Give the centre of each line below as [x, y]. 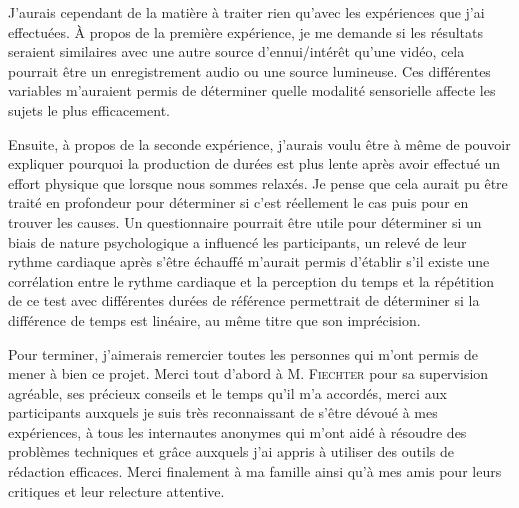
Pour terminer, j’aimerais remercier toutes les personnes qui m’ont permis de [243, 353]
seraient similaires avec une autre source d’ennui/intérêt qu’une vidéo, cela [236, 51]
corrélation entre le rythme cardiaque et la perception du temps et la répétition [251, 280]
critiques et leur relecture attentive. [116, 490]
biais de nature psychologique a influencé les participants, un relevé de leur [237, 241]
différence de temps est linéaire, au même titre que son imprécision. [214, 319]
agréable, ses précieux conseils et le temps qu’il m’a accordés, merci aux [227, 392]
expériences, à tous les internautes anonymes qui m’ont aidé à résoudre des [237, 431]
